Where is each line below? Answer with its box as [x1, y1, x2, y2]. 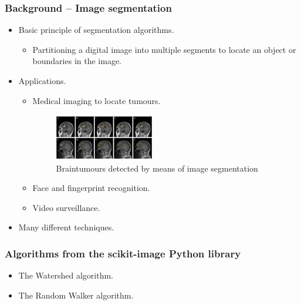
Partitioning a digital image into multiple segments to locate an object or [32, 43, 296, 55]
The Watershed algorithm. [18, 269, 113, 281]
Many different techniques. [18, 221, 114, 233]
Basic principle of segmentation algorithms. [18, 24, 174, 36]
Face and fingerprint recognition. [32, 182, 150, 194]
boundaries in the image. [32, 55, 122, 67]
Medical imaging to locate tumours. [32, 94, 161, 106]
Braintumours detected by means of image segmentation [56, 162, 258, 174]
